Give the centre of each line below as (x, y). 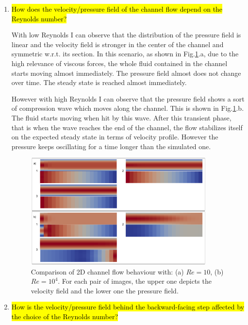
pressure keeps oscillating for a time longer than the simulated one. (111, 146)
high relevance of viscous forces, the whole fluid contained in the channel (119, 63)
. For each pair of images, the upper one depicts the (135, 281)
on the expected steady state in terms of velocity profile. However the (115, 137)
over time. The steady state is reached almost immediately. (99, 82)
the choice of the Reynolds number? (65, 316)
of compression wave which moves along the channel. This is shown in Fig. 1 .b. (128, 108)
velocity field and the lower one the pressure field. (105, 290)
